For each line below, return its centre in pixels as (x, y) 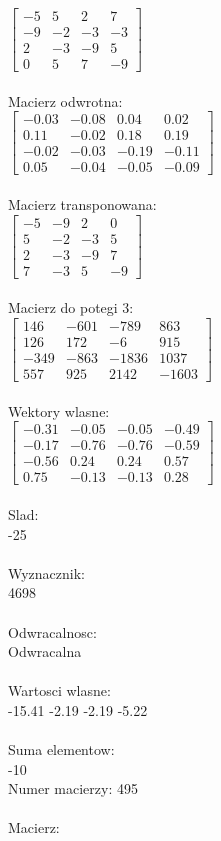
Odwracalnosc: (52, 631)
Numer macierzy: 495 (73, 788)
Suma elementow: (61, 749)
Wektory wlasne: (59, 410)
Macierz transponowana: (82, 204)
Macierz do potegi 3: (71, 307)
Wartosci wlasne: (59, 690)
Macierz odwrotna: (65, 100)
